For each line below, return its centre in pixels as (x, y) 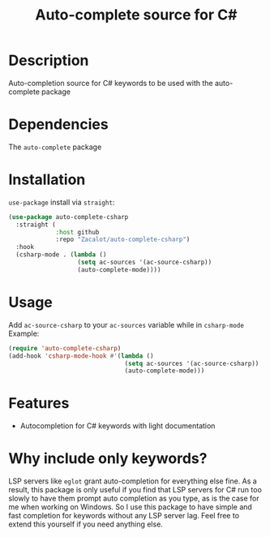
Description (49, 60)
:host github (77, 232)
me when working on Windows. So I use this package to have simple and (131, 507)
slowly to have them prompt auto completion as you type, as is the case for (134, 498)
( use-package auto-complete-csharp (69, 217)
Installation (47, 180)
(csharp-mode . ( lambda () (61, 255)
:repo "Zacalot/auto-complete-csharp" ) (123, 240)
